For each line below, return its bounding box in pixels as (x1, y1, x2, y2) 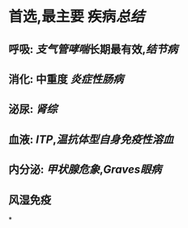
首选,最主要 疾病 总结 (8, 7, 144, 26)
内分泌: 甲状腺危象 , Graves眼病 (8, 163, 162, 177)
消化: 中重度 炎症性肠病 (8, 72, 124, 86)
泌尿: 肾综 (8, 102, 58, 116)
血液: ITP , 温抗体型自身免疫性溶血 (8, 132, 174, 146)
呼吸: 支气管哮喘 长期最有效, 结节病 (8, 42, 178, 56)
